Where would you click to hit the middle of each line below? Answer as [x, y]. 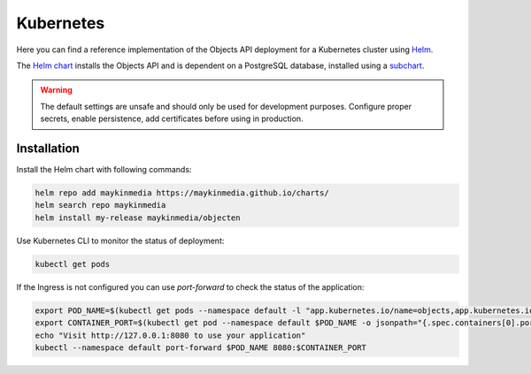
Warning [56, 90]
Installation [48, 148]
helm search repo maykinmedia [100, 205]
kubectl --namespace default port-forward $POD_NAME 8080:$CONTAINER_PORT [201, 347]
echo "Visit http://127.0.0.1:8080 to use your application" [170, 335]
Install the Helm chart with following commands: [104, 170]
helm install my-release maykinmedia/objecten [138, 218]
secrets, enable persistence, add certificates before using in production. [172, 118]
